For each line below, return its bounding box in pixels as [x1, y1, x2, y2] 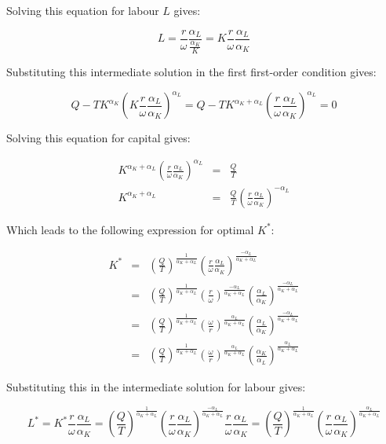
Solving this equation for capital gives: [6, 130, 191, 146]
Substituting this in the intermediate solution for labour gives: [6, 379, 306, 395]
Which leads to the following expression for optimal [6, 221, 254, 237]
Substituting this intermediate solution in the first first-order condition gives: [6, 64, 377, 80]
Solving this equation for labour [6, 2, 159, 18]
